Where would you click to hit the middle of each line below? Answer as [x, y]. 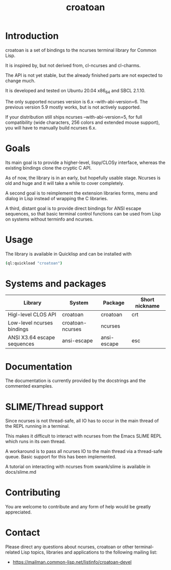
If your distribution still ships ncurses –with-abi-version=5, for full [74, 117]
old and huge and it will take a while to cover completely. [65, 183]
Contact [23, 533]
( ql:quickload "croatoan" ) [34, 263]
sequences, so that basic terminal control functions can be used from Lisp [83, 213]
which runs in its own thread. [36, 442]
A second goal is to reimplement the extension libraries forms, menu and [81, 193]
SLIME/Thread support [54, 407]
